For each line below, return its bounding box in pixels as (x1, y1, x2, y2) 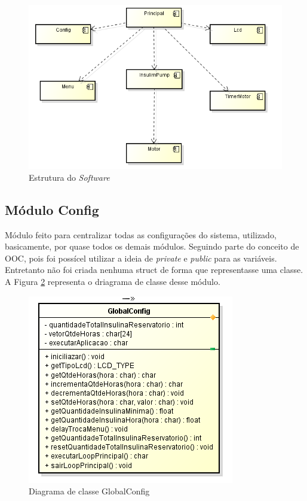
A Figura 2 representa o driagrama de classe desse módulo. (5, 275, 220, 287)
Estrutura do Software (29, 171, 110, 183)
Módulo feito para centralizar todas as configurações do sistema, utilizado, (5, 228, 277, 241)
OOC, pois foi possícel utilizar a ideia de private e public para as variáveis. (5, 251, 277, 264)
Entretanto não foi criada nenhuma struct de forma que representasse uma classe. (5, 263, 303, 276)
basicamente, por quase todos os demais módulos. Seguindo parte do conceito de (5, 240, 299, 253)
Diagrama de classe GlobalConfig (29, 485, 150, 497)
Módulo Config (5, 200, 99, 218)
